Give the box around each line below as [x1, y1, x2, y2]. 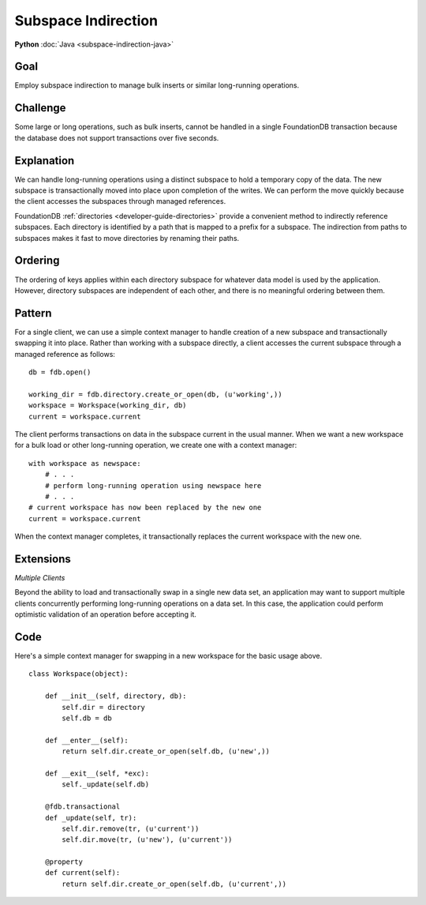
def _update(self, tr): [44, 813, 137, 822]
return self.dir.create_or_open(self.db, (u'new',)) [62, 747, 270, 756]
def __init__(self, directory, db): [44, 692, 187, 700]
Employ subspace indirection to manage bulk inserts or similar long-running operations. [14, 81, 300, 90]
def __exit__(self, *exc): [44, 768, 150, 778]
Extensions [14, 552, 71, 565]
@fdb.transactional [44, 802, 121, 811]
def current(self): [44, 869, 121, 877]
